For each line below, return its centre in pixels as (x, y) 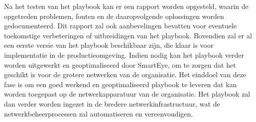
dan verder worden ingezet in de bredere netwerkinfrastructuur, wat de (112, 103)
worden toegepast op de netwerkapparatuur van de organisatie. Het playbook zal (127, 94)
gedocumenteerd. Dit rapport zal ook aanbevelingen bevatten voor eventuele (121, 26)
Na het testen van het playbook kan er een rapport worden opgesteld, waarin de (126, 6)
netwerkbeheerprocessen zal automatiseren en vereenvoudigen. (99, 113)
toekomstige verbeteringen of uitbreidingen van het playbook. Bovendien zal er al (128, 35)
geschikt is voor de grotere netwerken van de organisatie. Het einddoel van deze (125, 74)
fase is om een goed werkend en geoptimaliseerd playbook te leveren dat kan (121, 84)
